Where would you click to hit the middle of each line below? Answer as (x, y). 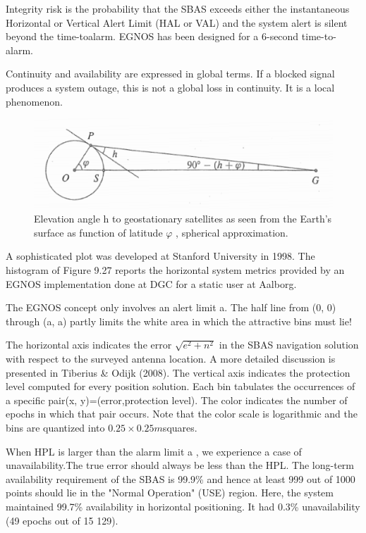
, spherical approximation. (232, 232)
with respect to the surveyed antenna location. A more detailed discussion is (171, 358)
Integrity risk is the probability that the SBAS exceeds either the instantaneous (178, 8)
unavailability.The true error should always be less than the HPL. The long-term (180, 465)
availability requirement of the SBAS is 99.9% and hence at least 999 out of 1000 (181, 478)
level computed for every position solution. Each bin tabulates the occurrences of (181, 386)
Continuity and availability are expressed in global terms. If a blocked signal (170, 74)
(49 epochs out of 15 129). (62, 520)
